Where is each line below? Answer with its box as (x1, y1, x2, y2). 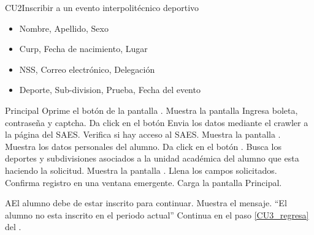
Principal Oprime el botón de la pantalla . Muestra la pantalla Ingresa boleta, (5, 103, 298, 116)
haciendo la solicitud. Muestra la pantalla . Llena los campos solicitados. (5, 163, 277, 176)
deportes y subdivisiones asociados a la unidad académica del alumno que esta (5, 152, 299, 165)
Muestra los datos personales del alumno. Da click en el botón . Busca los (5, 140, 281, 152)
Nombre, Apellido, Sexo (19, 21, 109, 34)
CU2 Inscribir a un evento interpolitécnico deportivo (5, 1, 199, 13)
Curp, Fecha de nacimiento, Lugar (19, 42, 148, 55)
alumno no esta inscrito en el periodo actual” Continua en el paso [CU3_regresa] (5, 208, 309, 221)
